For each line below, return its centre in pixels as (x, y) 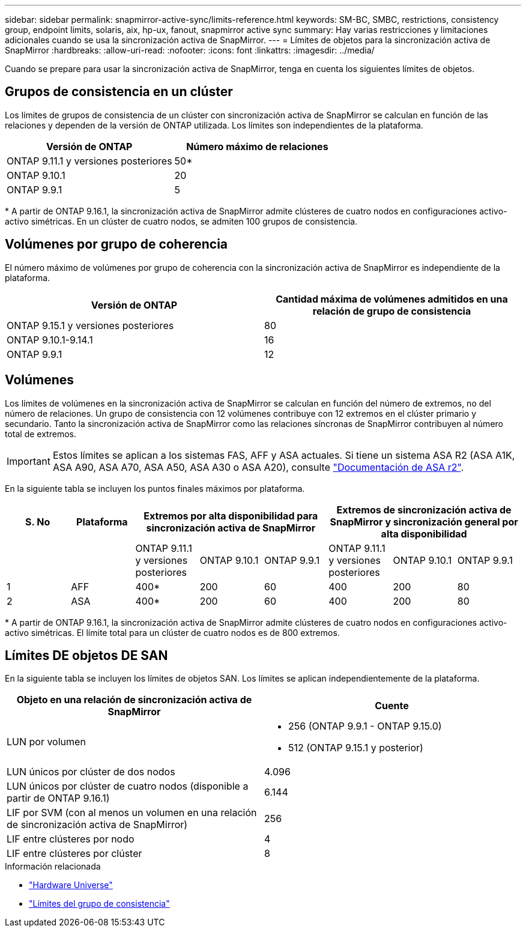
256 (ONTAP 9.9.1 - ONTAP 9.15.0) (365, 726)
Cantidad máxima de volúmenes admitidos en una (392, 299)
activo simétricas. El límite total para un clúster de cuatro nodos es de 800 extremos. (172, 632)
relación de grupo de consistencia (392, 311)
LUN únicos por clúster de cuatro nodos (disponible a (128, 786)
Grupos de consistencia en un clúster (119, 92)
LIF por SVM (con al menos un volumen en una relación (132, 813)
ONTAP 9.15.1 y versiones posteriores (90, 325)
